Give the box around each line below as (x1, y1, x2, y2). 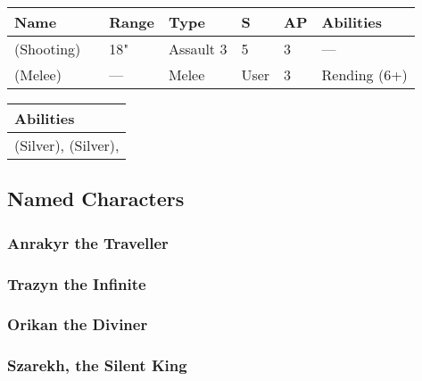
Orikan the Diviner (7, 313, 148, 335)
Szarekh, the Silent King (7, 354, 187, 377)
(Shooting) (14, 38, 81, 59)
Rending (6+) (321, 64, 408, 85)
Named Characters (7, 185, 185, 212)
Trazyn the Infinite (7, 272, 146, 294)
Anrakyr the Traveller (7, 231, 169, 253)
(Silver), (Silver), (14, 135, 120, 155)
